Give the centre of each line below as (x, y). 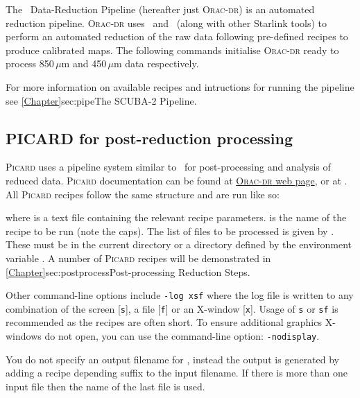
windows (24, 336)
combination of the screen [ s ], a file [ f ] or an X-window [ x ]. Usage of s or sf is (172, 308)
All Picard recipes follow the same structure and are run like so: (143, 194)
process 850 (30, 63)
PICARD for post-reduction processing (149, 138)
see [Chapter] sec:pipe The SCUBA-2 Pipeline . (101, 100)
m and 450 (84, 63)
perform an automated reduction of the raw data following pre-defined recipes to (177, 36)
